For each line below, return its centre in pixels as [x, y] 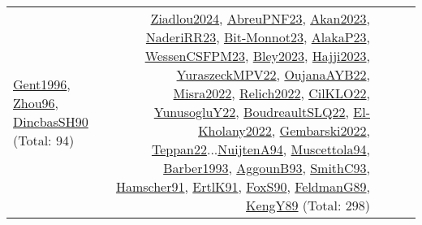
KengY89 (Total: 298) [308, 205]
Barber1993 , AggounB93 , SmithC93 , [267, 168]
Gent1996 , [42, 84]
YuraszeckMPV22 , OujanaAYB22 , [273, 74]
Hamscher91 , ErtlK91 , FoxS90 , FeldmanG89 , [243, 186]
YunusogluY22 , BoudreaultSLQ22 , [251, 112]
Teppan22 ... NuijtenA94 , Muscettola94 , [261, 149]
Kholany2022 [235, 130]
